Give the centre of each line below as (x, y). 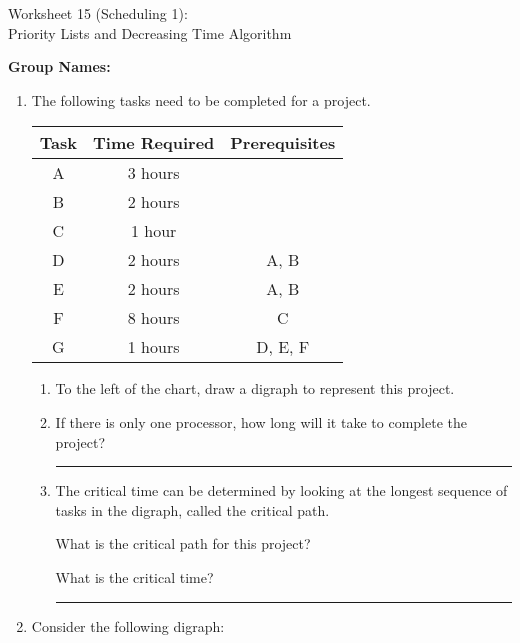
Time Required (153, 143)
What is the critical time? (134, 576)
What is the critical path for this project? (183, 543)
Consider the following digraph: (128, 625)
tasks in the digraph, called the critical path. (192, 509)
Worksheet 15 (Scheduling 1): (98, 13)
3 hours (153, 173)
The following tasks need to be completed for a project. (201, 99)
